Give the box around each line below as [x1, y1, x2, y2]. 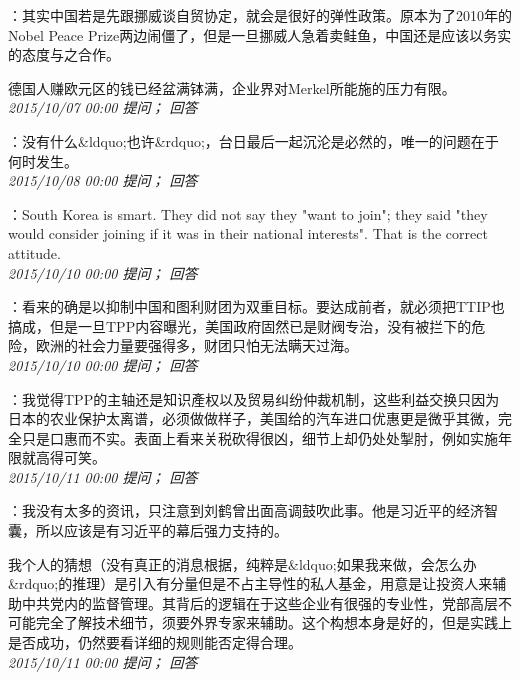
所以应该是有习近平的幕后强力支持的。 [35, 520, 288, 541]
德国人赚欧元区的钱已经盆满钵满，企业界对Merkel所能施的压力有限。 [8, 77, 456, 98]
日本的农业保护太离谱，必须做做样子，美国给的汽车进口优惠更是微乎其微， [8, 408, 498, 429]
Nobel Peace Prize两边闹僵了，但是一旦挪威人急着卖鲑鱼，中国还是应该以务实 [8, 24, 512, 45]
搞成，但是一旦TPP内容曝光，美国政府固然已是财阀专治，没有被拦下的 [8, 315, 472, 336]
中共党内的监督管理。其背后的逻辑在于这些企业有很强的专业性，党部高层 [21, 592, 498, 613]
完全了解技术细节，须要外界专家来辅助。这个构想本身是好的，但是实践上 [35, 612, 512, 633]
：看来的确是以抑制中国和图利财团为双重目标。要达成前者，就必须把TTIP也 [8, 296, 505, 317]
